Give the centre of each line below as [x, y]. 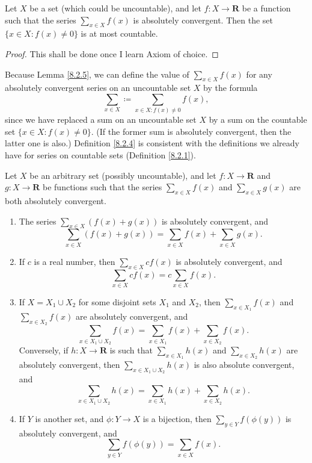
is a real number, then [75, 261]
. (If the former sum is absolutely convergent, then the [191, 131]
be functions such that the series [102, 187]
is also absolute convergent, [244, 365]
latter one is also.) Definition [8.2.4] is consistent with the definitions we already [152, 143]
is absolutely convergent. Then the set [203, 20]
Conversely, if [44, 350]
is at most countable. [119, 33]
